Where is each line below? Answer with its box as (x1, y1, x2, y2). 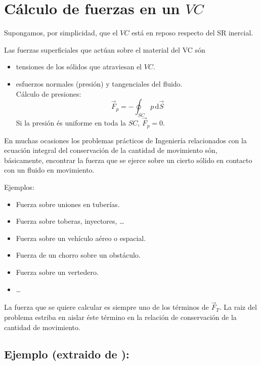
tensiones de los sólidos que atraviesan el (16, 61, 142, 72)
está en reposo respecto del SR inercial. (132, 27, 253, 38)
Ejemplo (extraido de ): (4, 346, 129, 362)
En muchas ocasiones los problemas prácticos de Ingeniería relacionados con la (4, 135, 247, 145)
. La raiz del (219, 302, 257, 312)
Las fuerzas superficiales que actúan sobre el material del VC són (4, 44, 205, 55)
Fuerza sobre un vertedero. (16, 266, 99, 277)
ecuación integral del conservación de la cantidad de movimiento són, (4, 145, 217, 155)
